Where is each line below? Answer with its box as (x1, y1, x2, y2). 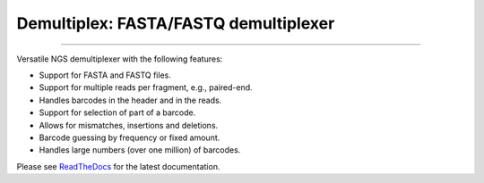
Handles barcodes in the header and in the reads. (39, 95, 222, 105)
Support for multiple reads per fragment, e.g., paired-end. (39, 82, 253, 93)
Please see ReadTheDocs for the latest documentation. (16, 161, 220, 171)
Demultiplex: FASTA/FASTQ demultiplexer (16, 13, 335, 33)
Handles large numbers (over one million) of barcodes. (39, 145, 241, 155)
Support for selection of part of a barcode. (39, 107, 196, 118)
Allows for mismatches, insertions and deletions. (39, 120, 219, 130)
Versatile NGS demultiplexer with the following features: (16, 54, 223, 64)
